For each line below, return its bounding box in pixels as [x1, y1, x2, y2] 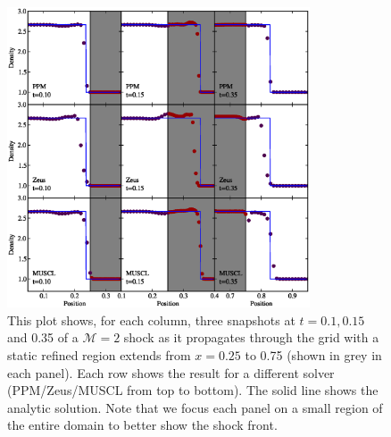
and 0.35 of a [7, 328, 79, 347]
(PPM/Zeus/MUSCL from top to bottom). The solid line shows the [7, 381, 379, 399]
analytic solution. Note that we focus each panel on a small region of [7, 398, 383, 416]
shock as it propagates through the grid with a [123, 328, 379, 347]
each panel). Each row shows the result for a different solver [7, 363, 335, 382]
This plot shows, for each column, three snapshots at [7, 310, 295, 329]
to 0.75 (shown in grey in [245, 345, 382, 364]
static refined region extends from [7, 345, 191, 364]
